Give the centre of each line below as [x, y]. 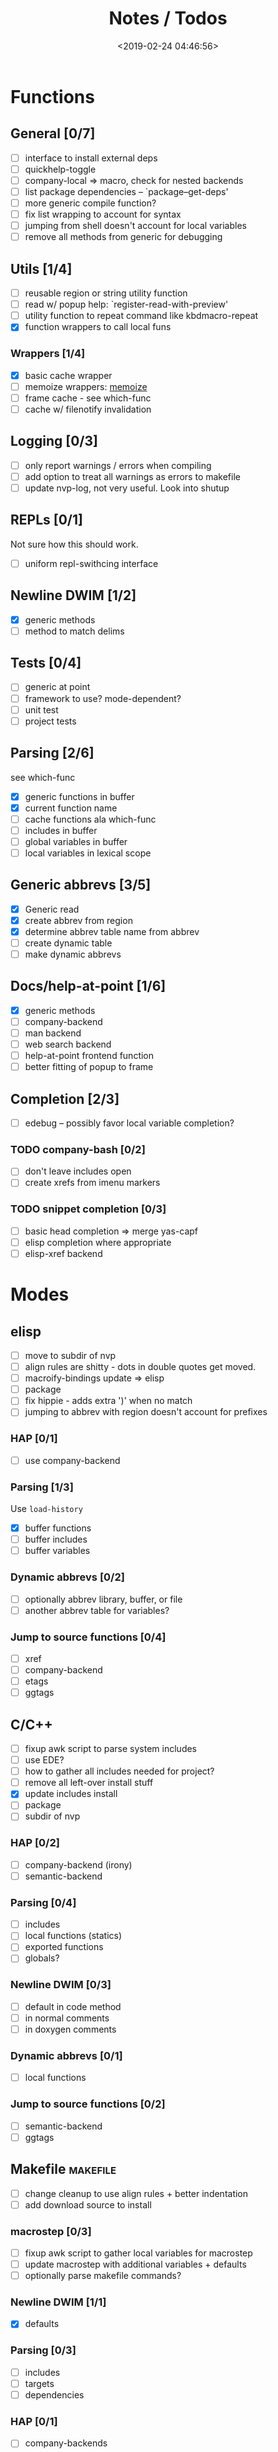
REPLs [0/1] [46, 520]
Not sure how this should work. [74, 544]
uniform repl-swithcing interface [91, 563]
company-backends [66, 2443]
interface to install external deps [91, 158]
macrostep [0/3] [51, 2231]
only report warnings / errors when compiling [118, 465]
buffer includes [56, 1539]
